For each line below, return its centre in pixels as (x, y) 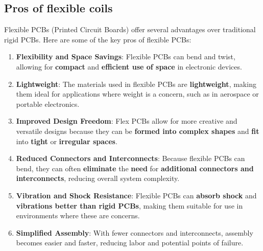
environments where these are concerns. (78, 215)
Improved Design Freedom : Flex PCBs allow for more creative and (127, 121)
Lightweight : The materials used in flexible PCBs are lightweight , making (136, 84)
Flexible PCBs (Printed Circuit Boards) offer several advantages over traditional (130, 29)
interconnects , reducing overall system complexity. (98, 178)
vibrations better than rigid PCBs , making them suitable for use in (129, 205)
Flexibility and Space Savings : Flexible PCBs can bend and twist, (126, 56)
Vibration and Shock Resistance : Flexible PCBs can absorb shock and (136, 195)
